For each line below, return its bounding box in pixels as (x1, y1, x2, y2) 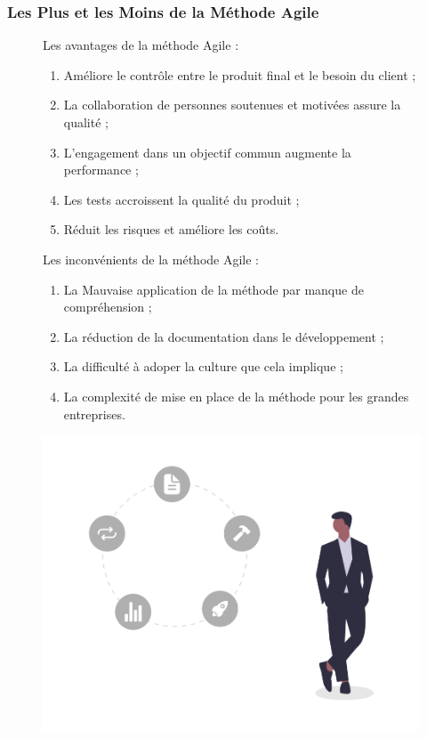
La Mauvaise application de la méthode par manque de (63, 280, 364, 298)
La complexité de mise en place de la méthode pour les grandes (63, 386, 409, 405)
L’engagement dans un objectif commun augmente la (63, 142, 351, 161)
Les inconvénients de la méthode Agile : (43, 249, 259, 268)
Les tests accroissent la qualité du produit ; (63, 190, 300, 208)
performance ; (63, 160, 139, 179)
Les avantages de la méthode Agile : (43, 36, 239, 54)
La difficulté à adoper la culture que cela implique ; (63, 357, 343, 376)
